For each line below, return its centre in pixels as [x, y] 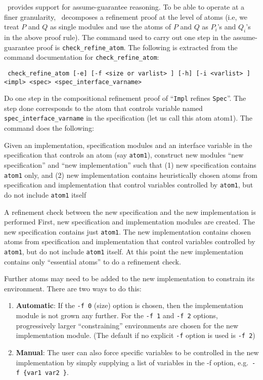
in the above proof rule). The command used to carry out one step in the [117, 37]
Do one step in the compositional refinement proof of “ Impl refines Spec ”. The [125, 98]
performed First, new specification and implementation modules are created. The [130, 222]
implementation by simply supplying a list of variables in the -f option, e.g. [132, 362]
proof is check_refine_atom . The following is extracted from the [137, 47]
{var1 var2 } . [46, 372]
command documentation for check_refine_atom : [82, 57]
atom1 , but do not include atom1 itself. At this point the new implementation [124, 251]
